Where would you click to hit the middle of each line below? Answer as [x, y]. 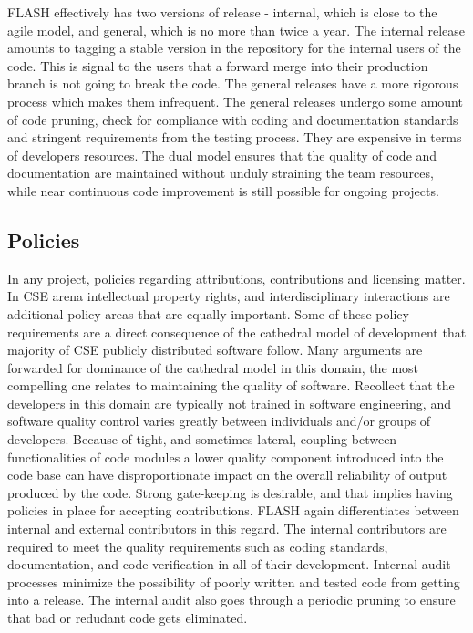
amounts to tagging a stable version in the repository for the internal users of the [234, 48]
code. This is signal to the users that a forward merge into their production [218, 65]
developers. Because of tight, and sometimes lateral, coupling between [202, 439]
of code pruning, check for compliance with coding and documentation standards [233, 119]
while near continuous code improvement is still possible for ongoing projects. [223, 190]
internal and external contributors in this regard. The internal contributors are [227, 529]
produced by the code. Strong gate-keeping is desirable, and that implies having [230, 492]
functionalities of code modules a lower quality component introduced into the [226, 457]
